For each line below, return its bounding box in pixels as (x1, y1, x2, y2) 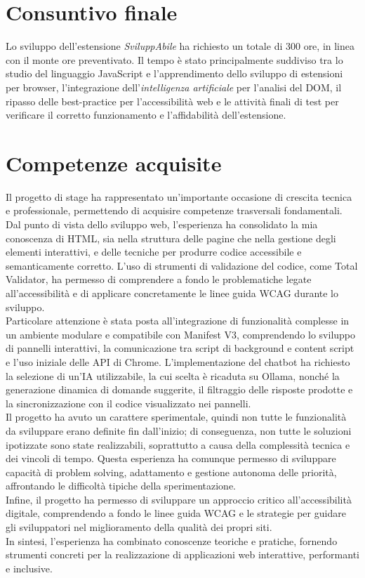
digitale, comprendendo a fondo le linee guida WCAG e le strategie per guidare (6, 506, 346, 520)
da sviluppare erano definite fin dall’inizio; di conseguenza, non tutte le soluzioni (6, 423, 352, 438)
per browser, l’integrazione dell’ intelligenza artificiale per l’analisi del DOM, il (6, 79, 342, 94)
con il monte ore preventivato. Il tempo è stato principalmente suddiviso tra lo (6, 52, 343, 67)
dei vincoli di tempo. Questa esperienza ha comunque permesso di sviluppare (6, 451, 336, 466)
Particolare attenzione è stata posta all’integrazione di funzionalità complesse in (6, 313, 350, 328)
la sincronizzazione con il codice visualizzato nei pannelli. (6, 395, 251, 410)
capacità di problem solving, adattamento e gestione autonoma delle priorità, (6, 464, 337, 479)
